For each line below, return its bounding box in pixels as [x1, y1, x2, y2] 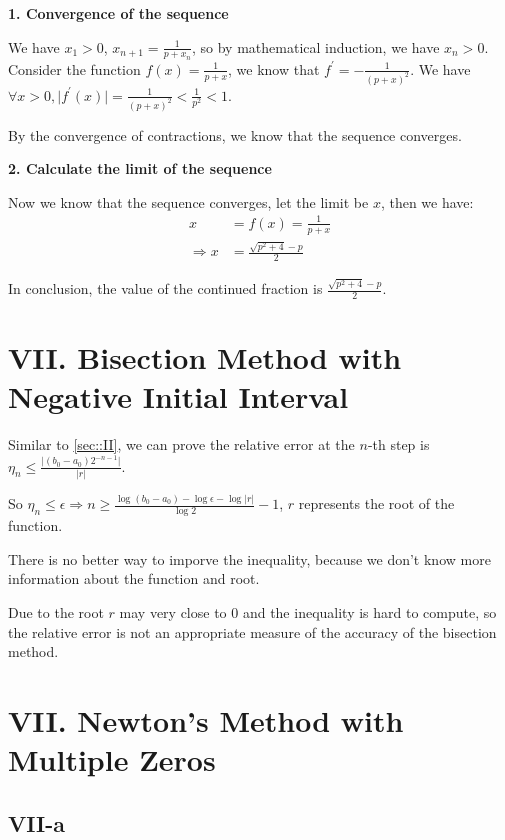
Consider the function [8, 58, 141, 79]
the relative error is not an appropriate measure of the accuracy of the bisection [8, 621, 497, 642]
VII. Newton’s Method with [8, 699, 404, 740]
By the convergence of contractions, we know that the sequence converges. [8, 124, 462, 145]
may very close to [119, 601, 227, 622]
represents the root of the [298, 493, 455, 514]
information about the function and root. [8, 568, 260, 589]
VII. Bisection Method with [8, 337, 402, 378]
